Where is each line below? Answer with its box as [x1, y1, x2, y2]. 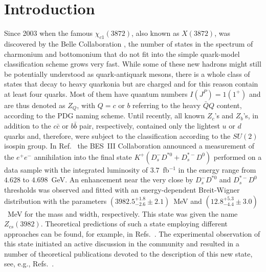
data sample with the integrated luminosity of [4, 164, 148, 175]
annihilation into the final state [34, 151, 132, 162]
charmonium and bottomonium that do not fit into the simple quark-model [4, 48, 240, 59]
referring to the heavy [132, 99, 201, 110]
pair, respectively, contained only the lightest [79, 120, 220, 131]
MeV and [173, 195, 202, 206]
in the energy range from [178, 164, 256, 175]
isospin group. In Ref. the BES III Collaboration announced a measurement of [4, 140, 255, 151]
